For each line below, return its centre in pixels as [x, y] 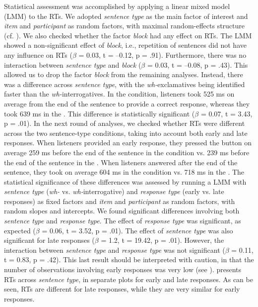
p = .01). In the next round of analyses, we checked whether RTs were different [125, 123]
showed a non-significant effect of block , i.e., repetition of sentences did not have [125, 45]
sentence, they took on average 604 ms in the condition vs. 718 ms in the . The [124, 172]
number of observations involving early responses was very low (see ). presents [123, 269]
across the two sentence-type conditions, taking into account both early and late [126, 133]
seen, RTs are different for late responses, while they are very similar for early [122, 289]
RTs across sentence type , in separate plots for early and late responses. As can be [129, 279]
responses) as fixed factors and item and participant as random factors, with [120, 201]
